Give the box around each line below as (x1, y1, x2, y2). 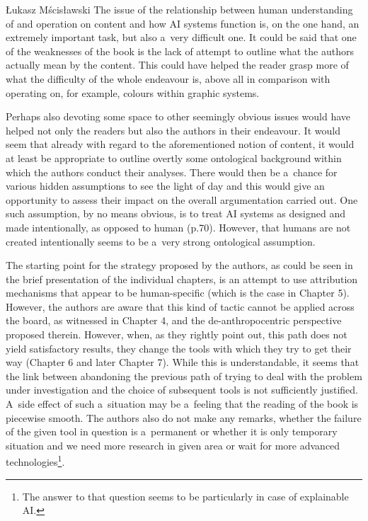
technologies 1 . (6, 452, 65, 469)
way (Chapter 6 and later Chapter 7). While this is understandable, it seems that (6, 355, 360, 370)
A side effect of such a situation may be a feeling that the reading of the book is (6, 396, 359, 411)
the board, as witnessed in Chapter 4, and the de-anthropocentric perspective (6, 313, 342, 328)
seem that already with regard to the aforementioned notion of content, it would (6, 137, 355, 151)
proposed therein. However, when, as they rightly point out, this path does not (6, 327, 347, 342)
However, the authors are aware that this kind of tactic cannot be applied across (6, 299, 355, 314)
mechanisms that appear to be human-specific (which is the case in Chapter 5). (6, 285, 350, 300)
